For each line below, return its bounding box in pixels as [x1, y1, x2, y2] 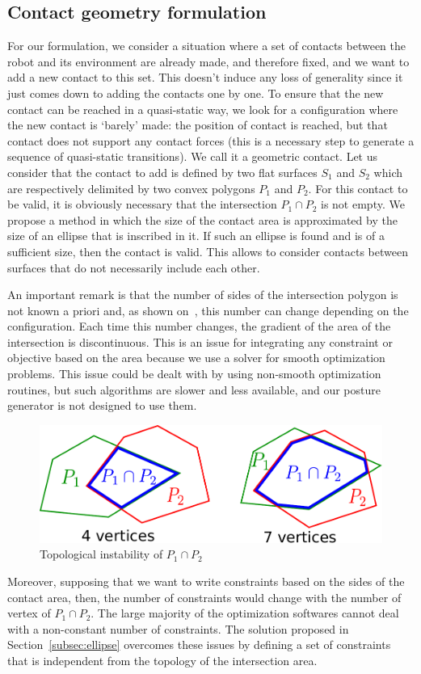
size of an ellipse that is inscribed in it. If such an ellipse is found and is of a [7, 227, 385, 244]
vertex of [7, 604, 51, 621]
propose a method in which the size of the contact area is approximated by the [7, 211, 398, 228]
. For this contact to [308, 179, 408, 196]
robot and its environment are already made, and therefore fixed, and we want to [7, 53, 410, 70]
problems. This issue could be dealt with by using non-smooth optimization [7, 365, 381, 382]
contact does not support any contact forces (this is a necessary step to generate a [7, 132, 415, 149]
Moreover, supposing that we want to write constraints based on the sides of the [7, 572, 405, 589]
